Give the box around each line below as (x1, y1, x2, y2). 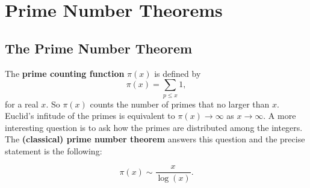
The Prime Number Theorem (5, 38, 193, 57)
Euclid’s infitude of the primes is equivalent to (5, 109, 175, 122)
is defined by (154, 67, 201, 79)
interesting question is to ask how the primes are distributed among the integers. (5, 121, 303, 133)
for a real (5, 97, 39, 110)
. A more (263, 109, 296, 122)
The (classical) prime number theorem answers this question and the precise (5, 133, 305, 145)
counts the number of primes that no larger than (90, 97, 270, 110)
